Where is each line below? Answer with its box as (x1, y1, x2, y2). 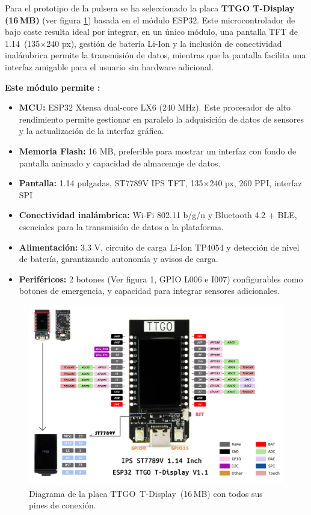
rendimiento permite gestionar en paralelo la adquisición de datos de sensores (19, 112, 304, 125)
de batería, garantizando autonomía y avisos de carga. (19, 252, 218, 265)
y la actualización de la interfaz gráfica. (19, 124, 164, 137)
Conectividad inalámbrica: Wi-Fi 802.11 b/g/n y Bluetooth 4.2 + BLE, (19, 209, 297, 221)
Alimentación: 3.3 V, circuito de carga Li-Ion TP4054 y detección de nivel (19, 240, 300, 253)
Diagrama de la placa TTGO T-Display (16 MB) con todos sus (29, 487, 263, 499)
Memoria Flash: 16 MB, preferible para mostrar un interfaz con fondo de (19, 144, 297, 157)
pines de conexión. (29, 499, 96, 511)
